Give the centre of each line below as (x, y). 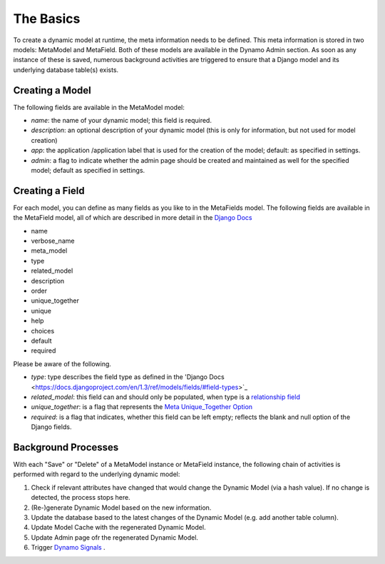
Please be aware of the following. (62, 363)
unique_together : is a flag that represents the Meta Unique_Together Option (142, 407)
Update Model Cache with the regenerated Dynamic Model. (118, 528)
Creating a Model (52, 90)
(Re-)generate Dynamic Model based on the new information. (121, 508)
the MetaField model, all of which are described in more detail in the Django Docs (133, 218)
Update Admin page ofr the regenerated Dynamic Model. (115, 537)
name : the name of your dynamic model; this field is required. (121, 121)
